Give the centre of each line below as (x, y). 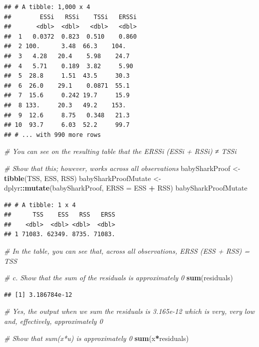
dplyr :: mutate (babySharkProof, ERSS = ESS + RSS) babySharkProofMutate (126, 188)
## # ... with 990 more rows (53, 135)
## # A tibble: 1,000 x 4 (47, 7)
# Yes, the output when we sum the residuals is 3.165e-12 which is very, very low (129, 311)
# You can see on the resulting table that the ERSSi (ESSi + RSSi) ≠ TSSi (120, 151)
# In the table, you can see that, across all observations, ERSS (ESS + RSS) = (127, 251)
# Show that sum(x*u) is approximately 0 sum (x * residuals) (96, 338)
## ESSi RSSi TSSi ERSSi (70, 17)
